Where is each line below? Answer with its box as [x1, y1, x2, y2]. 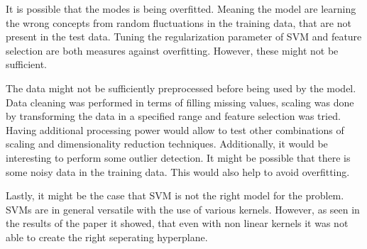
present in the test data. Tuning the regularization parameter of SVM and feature [6, 29, 362, 44]
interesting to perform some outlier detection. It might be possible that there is [6, 150, 351, 165]
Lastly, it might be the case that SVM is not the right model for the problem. [6, 188, 344, 203]
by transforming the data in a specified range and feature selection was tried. [6, 109, 341, 123]
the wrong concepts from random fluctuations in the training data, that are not [6, 15, 351, 30]
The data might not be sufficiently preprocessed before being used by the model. [6, 80, 356, 95]
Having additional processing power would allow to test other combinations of [6, 122, 344, 137]
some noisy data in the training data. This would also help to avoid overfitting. [6, 164, 350, 179]
